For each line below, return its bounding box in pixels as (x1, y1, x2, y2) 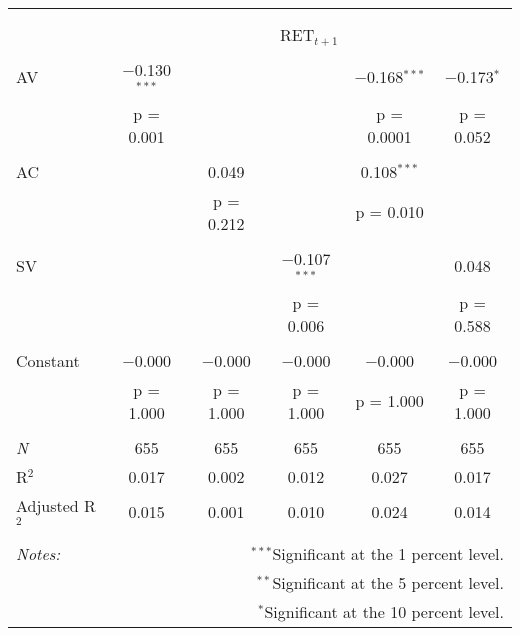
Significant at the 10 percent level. (264, 600, 504, 624)
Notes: (16, 542, 61, 566)
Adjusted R (16, 493, 96, 517)
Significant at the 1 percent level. (272, 542, 504, 566)
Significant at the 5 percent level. (272, 571, 504, 595)
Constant (16, 348, 80, 372)
